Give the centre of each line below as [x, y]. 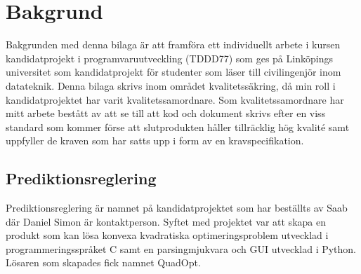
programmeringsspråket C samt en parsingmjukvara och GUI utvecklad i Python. [181, 248]
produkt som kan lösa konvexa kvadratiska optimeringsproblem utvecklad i [167, 235]
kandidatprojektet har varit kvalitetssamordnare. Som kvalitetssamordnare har [175, 99]
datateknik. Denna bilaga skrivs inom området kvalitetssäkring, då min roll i [171, 85]
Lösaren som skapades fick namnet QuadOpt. [103, 262]
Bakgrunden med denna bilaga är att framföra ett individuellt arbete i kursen [173, 44]
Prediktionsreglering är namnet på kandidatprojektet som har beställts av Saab [177, 208]
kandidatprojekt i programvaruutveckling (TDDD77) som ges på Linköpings [169, 58]
